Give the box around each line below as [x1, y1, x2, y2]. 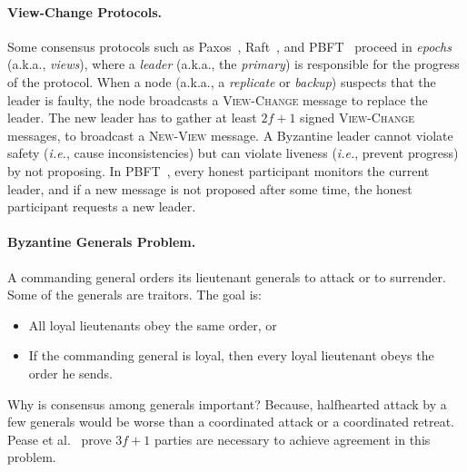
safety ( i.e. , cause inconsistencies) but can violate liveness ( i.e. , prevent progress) [7, 143, 459, 162]
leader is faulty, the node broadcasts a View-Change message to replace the [7, 90, 428, 109]
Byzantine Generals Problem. [7, 232, 196, 251]
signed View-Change [300, 108, 415, 127]
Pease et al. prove [7, 429, 112, 448]
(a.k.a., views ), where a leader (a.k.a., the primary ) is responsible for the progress [7, 54, 460, 74]
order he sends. [28, 363, 113, 382]
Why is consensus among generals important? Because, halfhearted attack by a [7, 394, 447, 413]
